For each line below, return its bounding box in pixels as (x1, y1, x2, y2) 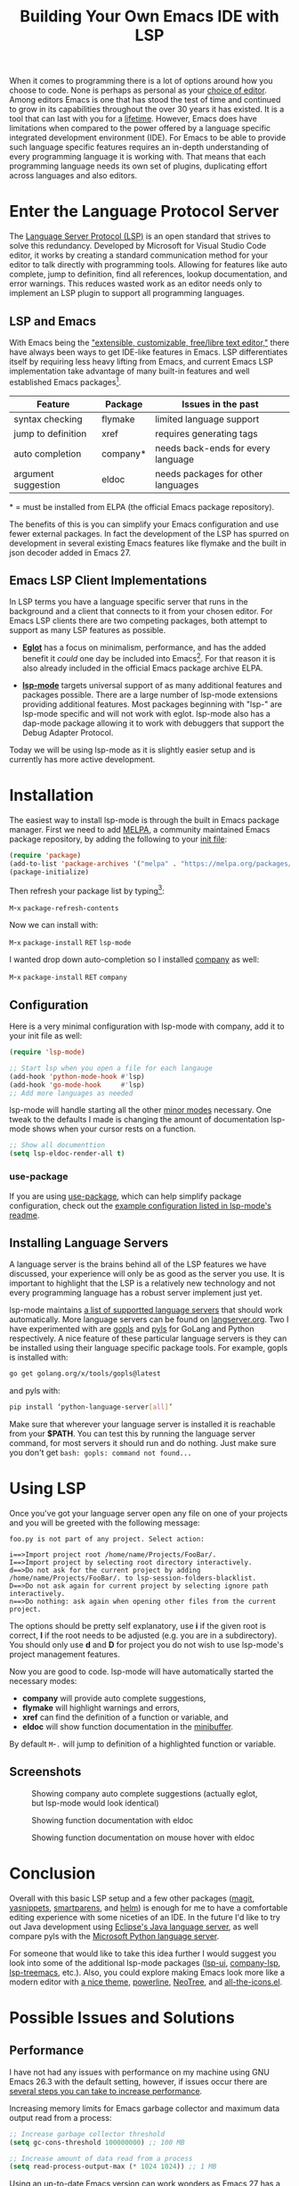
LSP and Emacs (9, 314, 96, 329)
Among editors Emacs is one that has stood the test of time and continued (9, 95, 281, 105)
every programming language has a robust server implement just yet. (9, 1287, 263, 1298)
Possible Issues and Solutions (9, 2008, 235, 2027)
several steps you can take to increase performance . (9, 2085, 203, 2096)
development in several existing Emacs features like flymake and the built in (9, 538, 287, 548)
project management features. (9, 1649, 120, 1660)
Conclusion (9, 1863, 96, 1884)
